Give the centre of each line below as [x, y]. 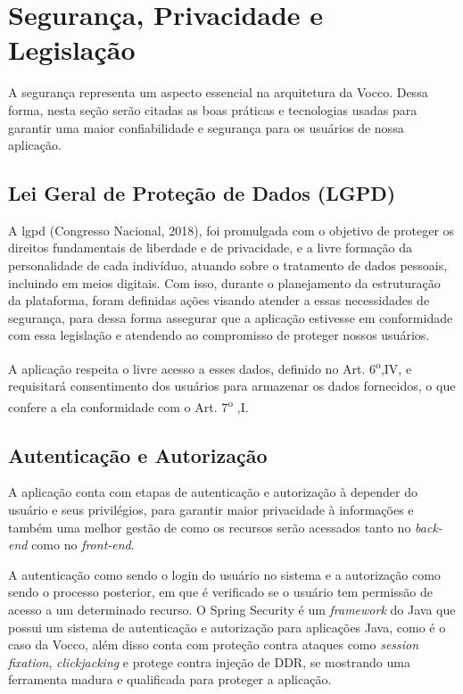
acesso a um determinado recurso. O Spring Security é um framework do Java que [232, 609]
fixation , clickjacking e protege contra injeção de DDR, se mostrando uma [209, 661]
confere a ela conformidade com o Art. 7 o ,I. [128, 405]
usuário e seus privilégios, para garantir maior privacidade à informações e [211, 509]
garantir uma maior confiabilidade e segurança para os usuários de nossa [206, 127]
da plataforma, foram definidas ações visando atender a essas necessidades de [219, 300]
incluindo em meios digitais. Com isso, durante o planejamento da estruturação [224, 282]
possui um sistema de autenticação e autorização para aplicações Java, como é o [227, 627]
